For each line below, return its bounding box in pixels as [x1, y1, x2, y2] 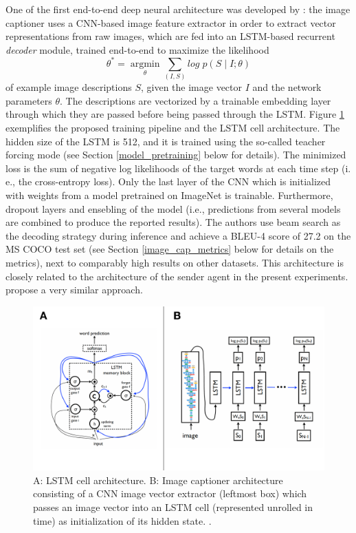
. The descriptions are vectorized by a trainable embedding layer [60, 93, 331, 107]
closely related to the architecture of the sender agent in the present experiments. [5, 269, 348, 283]
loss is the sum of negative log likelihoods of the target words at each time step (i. [5, 160, 351, 175]
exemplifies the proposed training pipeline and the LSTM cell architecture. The [5, 120, 340, 134]
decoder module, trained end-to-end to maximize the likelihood [5, 42, 269, 56]
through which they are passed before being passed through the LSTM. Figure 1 [5, 107, 344, 121]
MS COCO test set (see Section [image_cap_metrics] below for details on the [5, 242, 334, 256]
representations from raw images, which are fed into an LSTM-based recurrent [5, 29, 335, 43]
